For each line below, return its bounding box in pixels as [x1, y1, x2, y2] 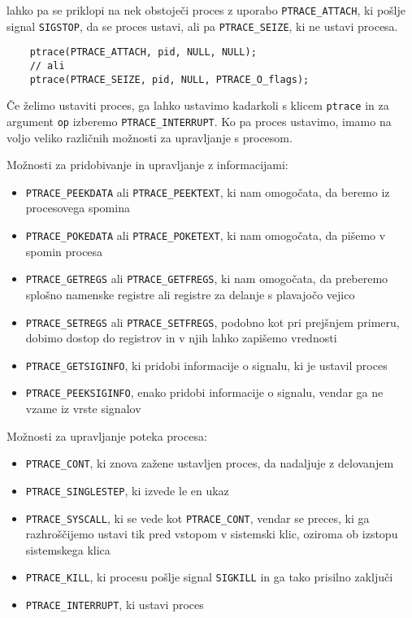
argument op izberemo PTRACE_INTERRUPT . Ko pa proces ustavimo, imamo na [7, 112, 392, 129]
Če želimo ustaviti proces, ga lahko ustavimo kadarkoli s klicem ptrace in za [7, 97, 389, 114]
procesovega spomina [25, 199, 130, 216]
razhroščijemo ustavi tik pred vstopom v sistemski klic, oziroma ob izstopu [25, 525, 398, 542]
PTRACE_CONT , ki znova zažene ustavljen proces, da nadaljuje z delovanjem [25, 455, 394, 472]
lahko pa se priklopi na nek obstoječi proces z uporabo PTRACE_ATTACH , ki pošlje [7, 2, 405, 18]
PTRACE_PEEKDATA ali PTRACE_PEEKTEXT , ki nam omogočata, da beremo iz [25, 183, 390, 200]
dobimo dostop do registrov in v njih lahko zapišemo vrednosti [25, 329, 337, 346]
